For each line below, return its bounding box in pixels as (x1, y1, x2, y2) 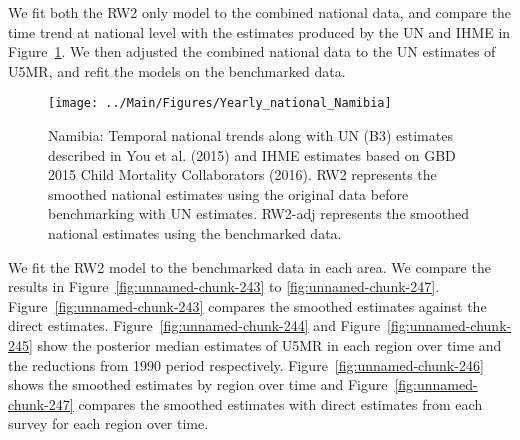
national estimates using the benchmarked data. (48, 223, 342, 243)
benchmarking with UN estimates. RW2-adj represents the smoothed (48, 203, 470, 224)
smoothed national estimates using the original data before (48, 183, 409, 204)
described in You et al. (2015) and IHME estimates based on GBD (48, 144, 456, 165)
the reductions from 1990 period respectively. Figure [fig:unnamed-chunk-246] (8, 354, 484, 375)
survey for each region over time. (8, 413, 209, 434)
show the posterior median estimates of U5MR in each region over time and (37, 334, 502, 355)
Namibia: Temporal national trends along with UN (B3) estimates (48, 125, 453, 146)
